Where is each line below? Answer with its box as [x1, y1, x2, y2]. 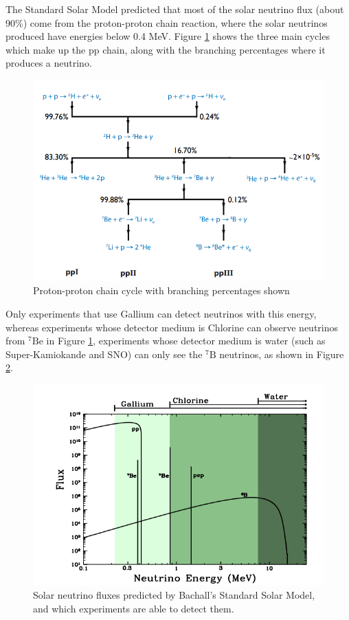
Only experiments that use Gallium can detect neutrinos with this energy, [5, 307, 317, 321]
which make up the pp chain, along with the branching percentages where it [5, 42, 326, 56]
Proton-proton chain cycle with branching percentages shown [33, 283, 290, 298]
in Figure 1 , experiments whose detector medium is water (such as [46, 333, 326, 348]
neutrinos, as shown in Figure [219, 346, 344, 361]
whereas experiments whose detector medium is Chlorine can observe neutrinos [5, 320, 339, 334]
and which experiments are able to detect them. [33, 601, 234, 615]
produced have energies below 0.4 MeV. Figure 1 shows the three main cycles [5, 29, 330, 43]
